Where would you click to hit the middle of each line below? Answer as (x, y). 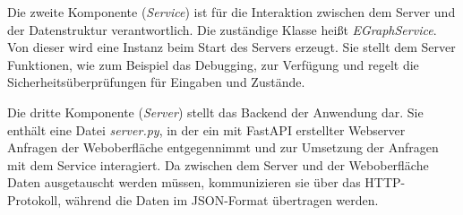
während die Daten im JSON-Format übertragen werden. (222, 199)
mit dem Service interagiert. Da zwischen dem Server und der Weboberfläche (218, 164)
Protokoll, (34, 199)
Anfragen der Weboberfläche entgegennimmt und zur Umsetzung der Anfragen (223, 147)
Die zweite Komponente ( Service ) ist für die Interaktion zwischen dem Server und (231, 12)
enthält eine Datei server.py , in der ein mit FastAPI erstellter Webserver (206, 129)
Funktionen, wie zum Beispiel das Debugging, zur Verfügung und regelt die (213, 64)
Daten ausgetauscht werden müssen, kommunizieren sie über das (184, 182)
